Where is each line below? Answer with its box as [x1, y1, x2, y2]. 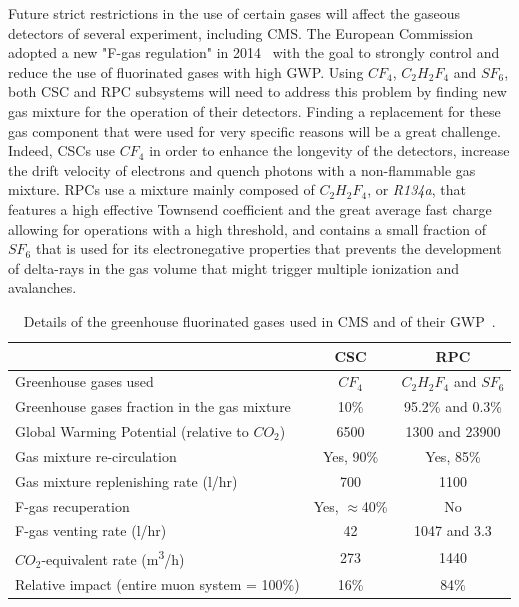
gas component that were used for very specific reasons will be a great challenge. [8, 120, 501, 141]
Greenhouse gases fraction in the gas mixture [15, 396, 291, 417]
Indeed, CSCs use [8, 140, 116, 161]
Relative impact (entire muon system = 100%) [15, 573, 300, 594]
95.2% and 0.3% [403, 396, 502, 417]
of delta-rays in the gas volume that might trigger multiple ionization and [8, 257, 460, 278]
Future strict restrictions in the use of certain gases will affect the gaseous [8, 3, 461, 23]
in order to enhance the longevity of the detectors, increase [149, 140, 510, 161]
